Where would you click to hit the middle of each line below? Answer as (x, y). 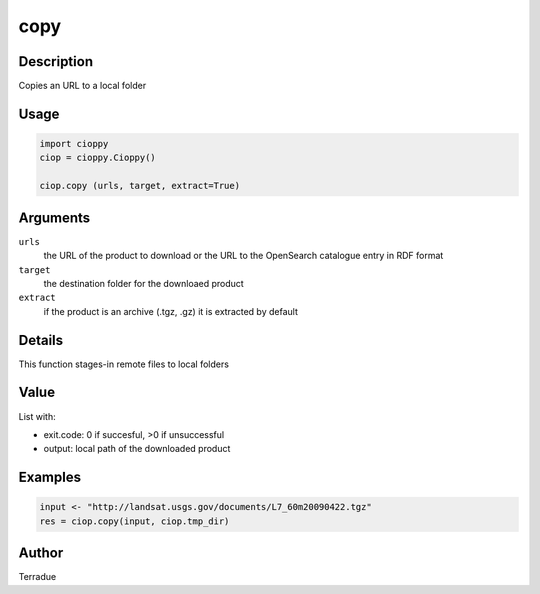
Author (41, 553)
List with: (37, 416)
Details (41, 340)
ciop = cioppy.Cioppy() (98, 158)
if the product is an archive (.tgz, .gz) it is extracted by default (171, 311)
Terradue (37, 577)
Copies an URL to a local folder (82, 86)
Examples (50, 477)
